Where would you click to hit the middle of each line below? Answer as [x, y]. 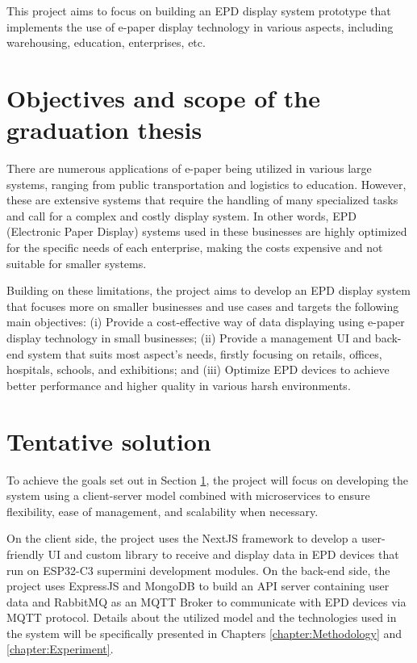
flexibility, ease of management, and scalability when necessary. [163, 511]
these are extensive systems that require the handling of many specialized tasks [202, 200]
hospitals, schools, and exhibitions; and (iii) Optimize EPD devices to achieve [198, 369]
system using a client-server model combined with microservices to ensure [188, 495]
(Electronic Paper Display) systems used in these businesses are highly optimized [207, 231]
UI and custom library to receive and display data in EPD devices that [223, 554]
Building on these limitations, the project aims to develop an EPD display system [209, 290]
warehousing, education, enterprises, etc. [106, 42]
